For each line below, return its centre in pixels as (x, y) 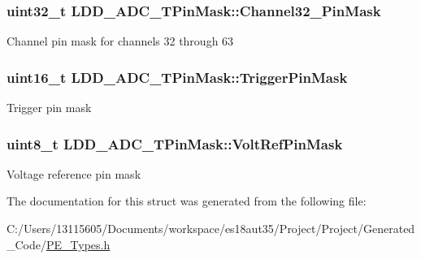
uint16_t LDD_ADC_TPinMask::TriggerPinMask (177, 77)
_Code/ (26, 244)
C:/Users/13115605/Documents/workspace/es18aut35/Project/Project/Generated (211, 229)
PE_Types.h (78, 244)
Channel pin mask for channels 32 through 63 (120, 41)
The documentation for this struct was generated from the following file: (187, 201)
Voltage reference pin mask (74, 173)
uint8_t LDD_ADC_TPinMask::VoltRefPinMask (175, 143)
